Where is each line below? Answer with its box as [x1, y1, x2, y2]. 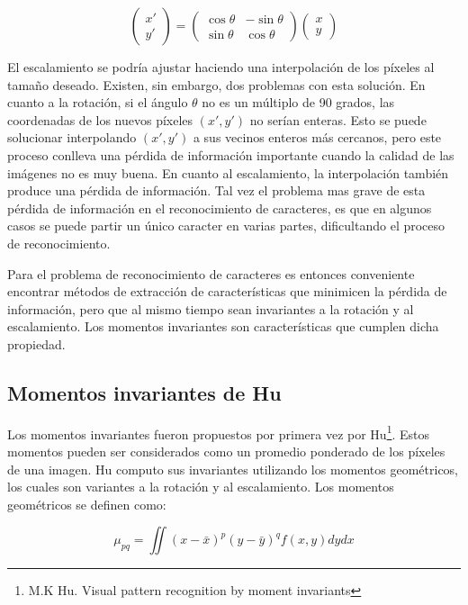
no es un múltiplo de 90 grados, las [202, 93, 395, 112]
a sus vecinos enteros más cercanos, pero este [193, 128, 442, 147]
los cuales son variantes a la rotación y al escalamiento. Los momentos [7, 477, 394, 496]
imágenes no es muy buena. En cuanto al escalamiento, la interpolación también [7, 163, 449, 182]
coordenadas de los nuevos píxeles [7, 110, 193, 129]
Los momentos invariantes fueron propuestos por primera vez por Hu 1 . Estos [7, 421, 430, 443]
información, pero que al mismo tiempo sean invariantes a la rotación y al [7, 299, 414, 318]
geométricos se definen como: [7, 494, 166, 513]
